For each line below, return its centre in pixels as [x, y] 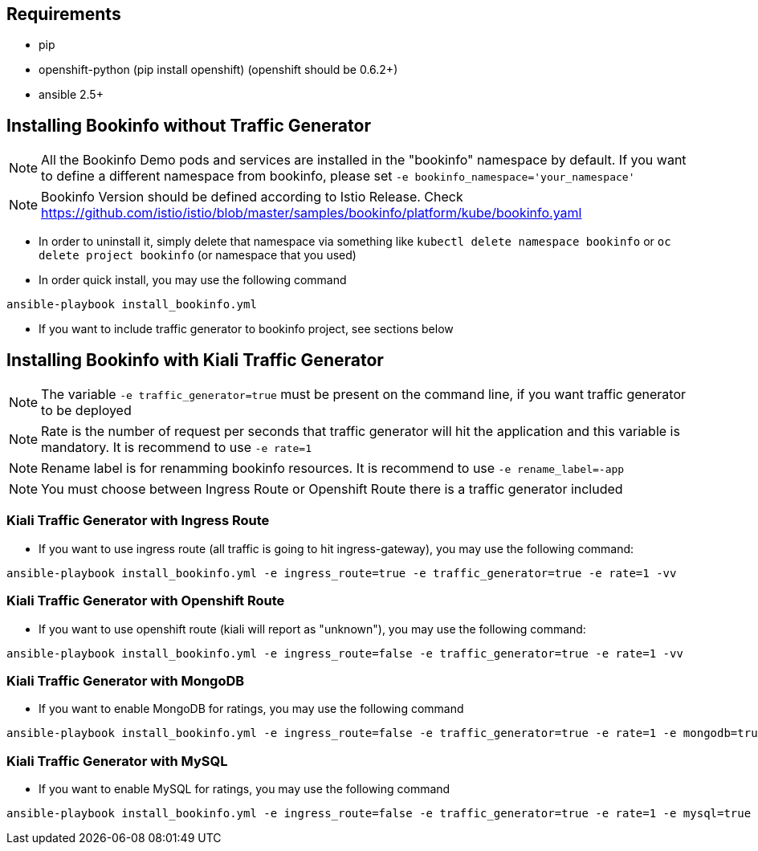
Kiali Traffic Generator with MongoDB [126, 680]
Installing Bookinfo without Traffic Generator [189, 125]
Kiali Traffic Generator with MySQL [117, 761]
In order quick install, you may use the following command [193, 280]
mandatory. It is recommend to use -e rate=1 [177, 448]
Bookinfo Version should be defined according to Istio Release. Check [252, 197]
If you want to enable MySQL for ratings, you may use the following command [245, 789]
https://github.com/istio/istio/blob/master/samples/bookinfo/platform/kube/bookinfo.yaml [312, 213]
